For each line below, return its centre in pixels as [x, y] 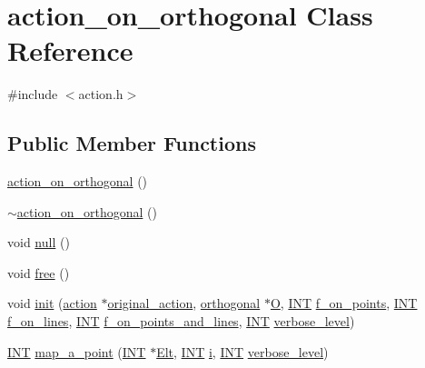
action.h [101, 94]
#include [33, 94]
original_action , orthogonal [184, 303]
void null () [39, 242]
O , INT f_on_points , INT [344, 303]
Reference [70, 50]
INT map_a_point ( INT [77, 351]
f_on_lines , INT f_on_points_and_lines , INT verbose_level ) [181, 321]
